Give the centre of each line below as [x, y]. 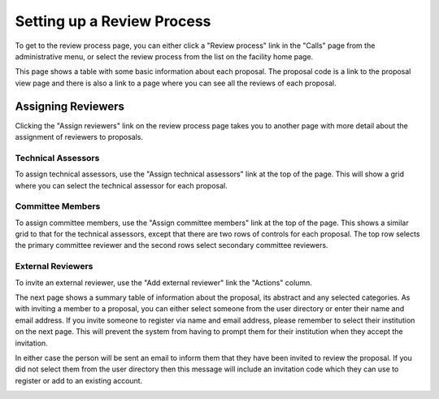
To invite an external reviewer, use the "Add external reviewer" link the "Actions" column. [163, 282]
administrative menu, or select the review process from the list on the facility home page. [164, 56]
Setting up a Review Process [113, 21]
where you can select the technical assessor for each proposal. [121, 185]
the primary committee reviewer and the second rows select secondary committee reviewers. [172, 245]
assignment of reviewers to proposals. [79, 137]
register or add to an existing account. [79, 380]
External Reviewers [54, 267]
